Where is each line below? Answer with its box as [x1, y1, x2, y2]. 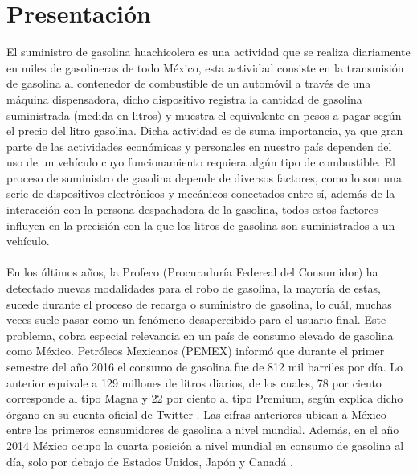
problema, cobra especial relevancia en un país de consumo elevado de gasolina [6, 326, 394, 343]
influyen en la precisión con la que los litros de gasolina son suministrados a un [6, 216, 395, 233]
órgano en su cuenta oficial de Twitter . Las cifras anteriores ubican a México [6, 405, 386, 422]
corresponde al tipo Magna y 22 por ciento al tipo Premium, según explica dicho [6, 390, 403, 407]
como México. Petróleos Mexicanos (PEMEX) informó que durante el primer [6, 342, 385, 359]
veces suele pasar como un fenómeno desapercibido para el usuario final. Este [6, 311, 386, 328]
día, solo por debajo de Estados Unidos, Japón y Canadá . [6, 452, 294, 469]
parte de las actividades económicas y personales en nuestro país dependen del [6, 137, 392, 154]
